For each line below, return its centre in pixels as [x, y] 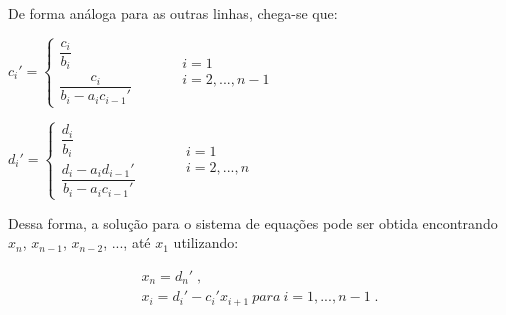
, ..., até [127, 242]
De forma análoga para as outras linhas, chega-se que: [173, 13]
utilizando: [206, 242]
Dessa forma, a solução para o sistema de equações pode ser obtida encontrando [253, 222]
